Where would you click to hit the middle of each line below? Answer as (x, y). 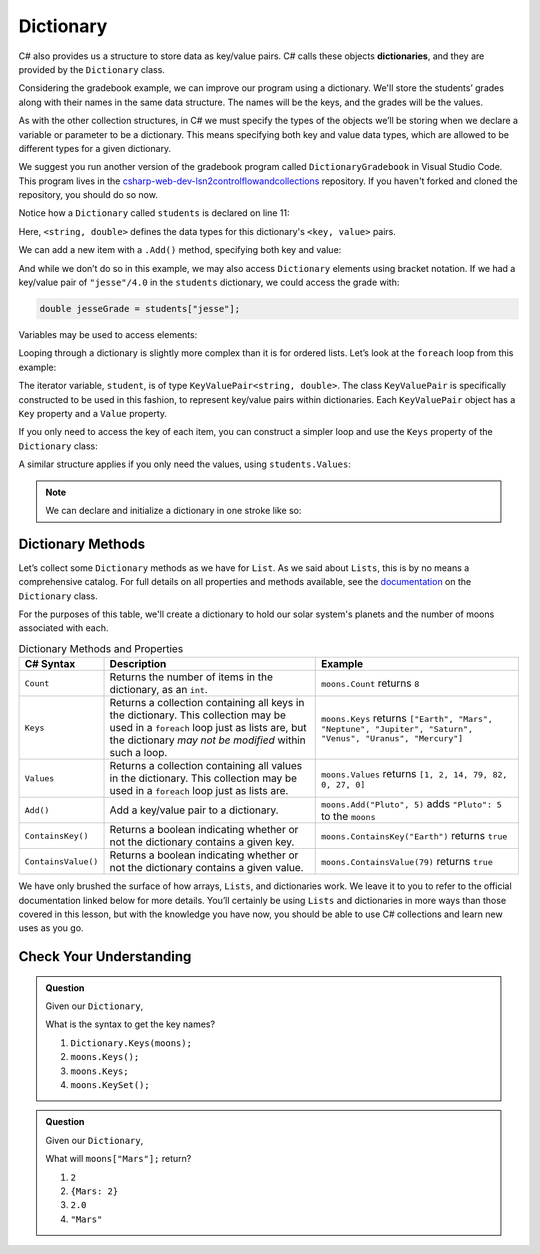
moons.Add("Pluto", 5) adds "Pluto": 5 (411, 804)
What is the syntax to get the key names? (130, 1024)
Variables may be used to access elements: (108, 334)
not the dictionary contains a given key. (202, 842)
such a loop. (138, 753)
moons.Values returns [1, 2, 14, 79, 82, (414, 773)
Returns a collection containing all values (206, 766)
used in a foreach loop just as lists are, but (208, 728)
